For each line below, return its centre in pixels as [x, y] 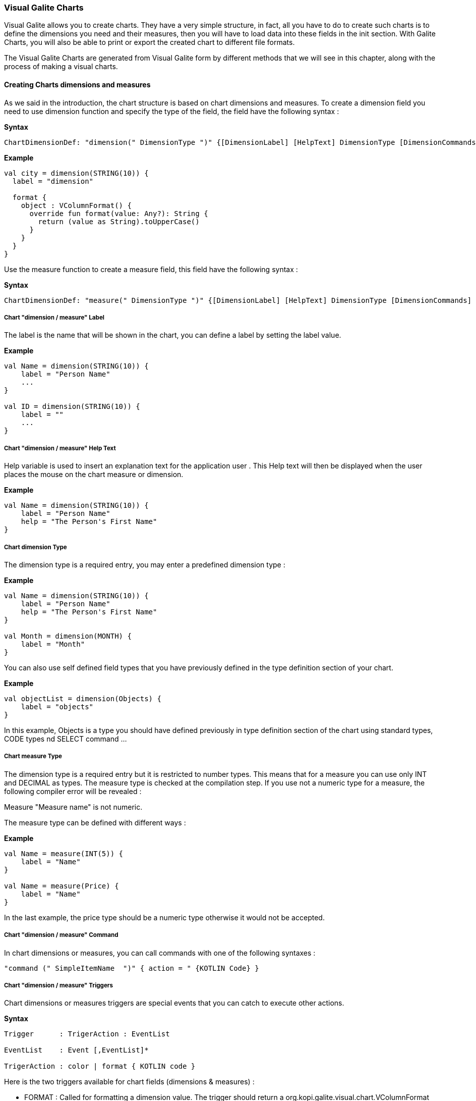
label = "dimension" [53, 181]
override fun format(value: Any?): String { [119, 213]
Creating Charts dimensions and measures [77, 84]
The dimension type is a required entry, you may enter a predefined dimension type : [145, 564]
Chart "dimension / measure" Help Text [60, 448]
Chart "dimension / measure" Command [61, 935]
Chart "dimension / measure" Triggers [59, 985]
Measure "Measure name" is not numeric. [73, 807]
